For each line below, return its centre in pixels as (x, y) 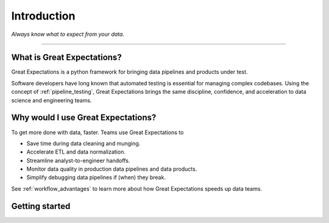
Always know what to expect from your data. (68, 34)
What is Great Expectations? (66, 58)
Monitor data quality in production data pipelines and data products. (112, 169)
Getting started (41, 206)
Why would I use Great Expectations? (84, 118)
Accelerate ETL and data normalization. (76, 152)
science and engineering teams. (51, 100)
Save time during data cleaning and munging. (83, 143)
